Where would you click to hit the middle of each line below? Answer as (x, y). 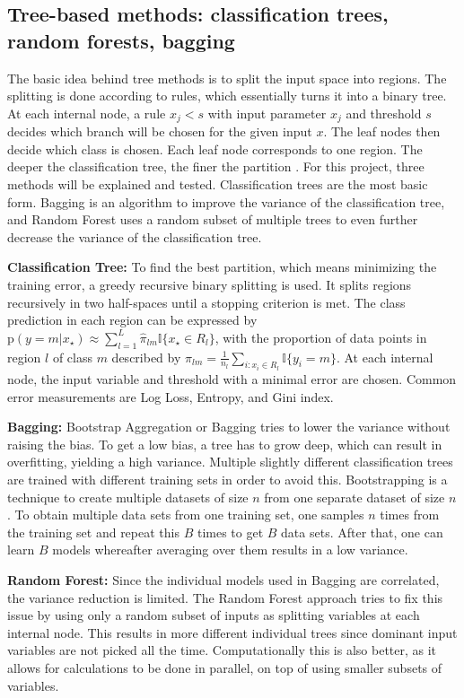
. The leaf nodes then (382, 131)
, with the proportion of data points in (321, 337)
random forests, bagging (121, 40)
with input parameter (267, 113)
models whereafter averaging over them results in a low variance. (230, 550)
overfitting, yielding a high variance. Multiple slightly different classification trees (230, 462)
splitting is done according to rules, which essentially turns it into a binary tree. (227, 96)
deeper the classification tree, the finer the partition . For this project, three (216, 166)
